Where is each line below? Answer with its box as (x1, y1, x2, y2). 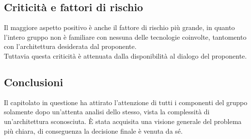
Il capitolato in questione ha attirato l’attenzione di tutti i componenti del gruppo (4, 97, 248, 107)
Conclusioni (4, 74, 63, 89)
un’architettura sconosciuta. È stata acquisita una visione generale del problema (4, 116, 242, 126)
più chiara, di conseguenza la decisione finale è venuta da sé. (4, 125, 183, 136)
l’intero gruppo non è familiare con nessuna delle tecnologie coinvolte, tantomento (4, 31, 247, 42)
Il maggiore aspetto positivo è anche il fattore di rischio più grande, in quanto (4, 22, 235, 32)
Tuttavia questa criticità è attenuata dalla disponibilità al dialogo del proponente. (4, 50, 247, 61)
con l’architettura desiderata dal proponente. (4, 41, 137, 51)
